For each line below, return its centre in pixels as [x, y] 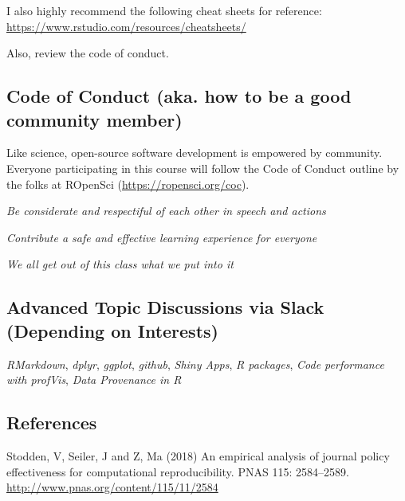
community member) [94, 119]
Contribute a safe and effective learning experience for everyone [162, 237]
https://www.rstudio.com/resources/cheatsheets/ [126, 26]
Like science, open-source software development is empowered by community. [195, 153]
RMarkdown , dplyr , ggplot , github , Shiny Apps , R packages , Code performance [195, 364]
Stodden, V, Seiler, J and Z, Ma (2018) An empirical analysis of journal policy [198, 455]
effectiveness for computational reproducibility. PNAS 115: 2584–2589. [178, 471]
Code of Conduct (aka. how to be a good [179, 96]
